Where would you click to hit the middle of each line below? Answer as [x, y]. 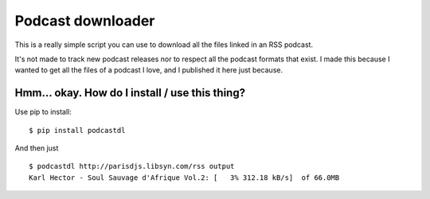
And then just [37, 148]
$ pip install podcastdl [77, 130]
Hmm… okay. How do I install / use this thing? [130, 93]
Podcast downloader [85, 21]
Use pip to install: [43, 112]
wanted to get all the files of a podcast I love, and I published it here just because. [149, 70]
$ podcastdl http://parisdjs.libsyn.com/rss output [132, 166]
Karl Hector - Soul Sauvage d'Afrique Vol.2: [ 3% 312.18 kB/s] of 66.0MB [184, 178]
